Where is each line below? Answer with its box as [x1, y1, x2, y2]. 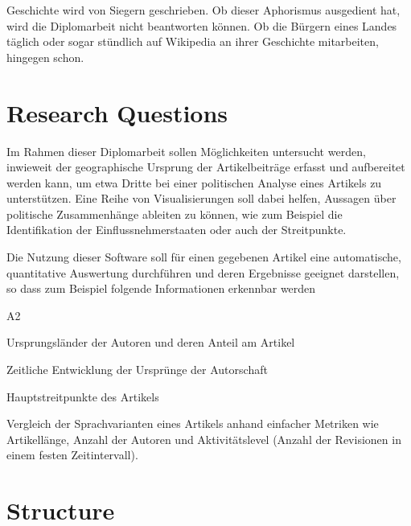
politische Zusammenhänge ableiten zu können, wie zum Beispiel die [6, 205, 343, 222]
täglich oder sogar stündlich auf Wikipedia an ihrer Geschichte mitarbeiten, [6, 33, 379, 50]
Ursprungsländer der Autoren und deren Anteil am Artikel [6, 334, 295, 351]
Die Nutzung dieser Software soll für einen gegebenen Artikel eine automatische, [6, 249, 401, 265]
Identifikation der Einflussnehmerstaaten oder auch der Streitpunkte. [6, 221, 347, 238]
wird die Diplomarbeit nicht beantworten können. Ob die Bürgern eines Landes [6, 17, 397, 34]
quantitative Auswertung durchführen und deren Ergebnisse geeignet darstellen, [6, 264, 400, 281]
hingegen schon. [6, 48, 84, 65]
